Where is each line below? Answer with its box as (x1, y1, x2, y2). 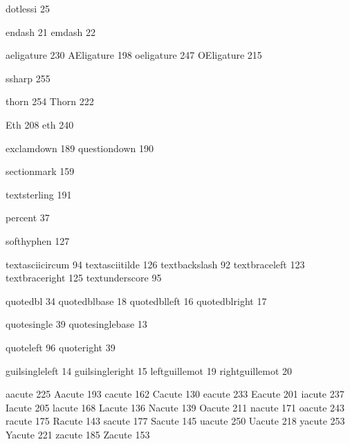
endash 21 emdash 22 (6, 24, 96, 39)
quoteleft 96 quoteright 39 (6, 340, 116, 354)
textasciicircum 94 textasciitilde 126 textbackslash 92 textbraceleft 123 (6, 257, 305, 271)
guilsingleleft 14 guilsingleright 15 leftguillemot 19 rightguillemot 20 (6, 363, 293, 378)
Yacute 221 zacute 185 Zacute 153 (6, 427, 150, 441)
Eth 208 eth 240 (6, 117, 74, 131)
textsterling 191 (6, 187, 72, 201)
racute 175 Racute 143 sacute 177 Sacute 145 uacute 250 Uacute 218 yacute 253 (6, 414, 345, 428)
